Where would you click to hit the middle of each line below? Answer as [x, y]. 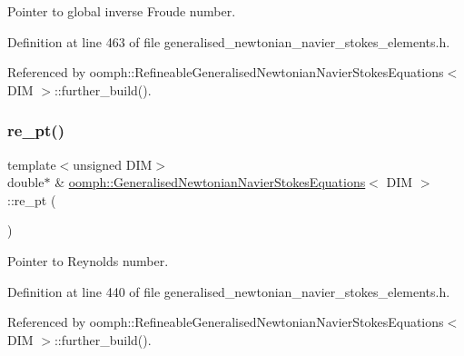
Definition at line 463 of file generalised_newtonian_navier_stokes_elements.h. [229, 41]
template [32, 164]
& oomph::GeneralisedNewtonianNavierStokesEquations [210, 182]
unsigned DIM [113, 164]
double [26, 182]
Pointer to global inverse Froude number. [122, 11]
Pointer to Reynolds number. [88, 260]
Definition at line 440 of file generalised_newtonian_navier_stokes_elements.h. [229, 291]
